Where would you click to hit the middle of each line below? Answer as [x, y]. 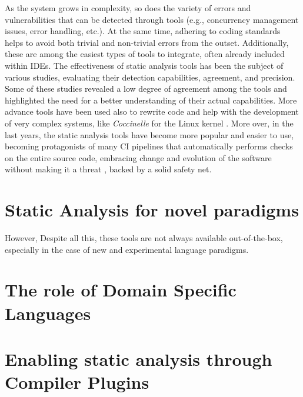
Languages [48, 313]
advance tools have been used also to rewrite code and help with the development [152, 111]
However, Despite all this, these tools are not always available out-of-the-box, [144, 238]
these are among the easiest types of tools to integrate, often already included [145, 54]
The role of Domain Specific [121, 290]
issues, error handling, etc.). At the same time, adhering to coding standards [143, 31]
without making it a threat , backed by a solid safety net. [108, 169]
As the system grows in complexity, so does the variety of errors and [128, 8]
